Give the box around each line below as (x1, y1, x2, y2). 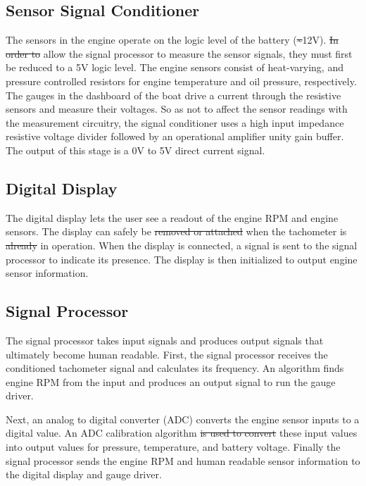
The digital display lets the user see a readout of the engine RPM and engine (6, 210, 339, 225)
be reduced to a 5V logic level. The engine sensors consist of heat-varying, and (6, 60, 343, 75)
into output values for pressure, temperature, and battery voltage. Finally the (6, 440, 341, 454)
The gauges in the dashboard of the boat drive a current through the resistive (6, 87, 341, 102)
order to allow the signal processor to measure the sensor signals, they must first (6, 46, 353, 61)
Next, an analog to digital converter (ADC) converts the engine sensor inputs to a (6, 411, 360, 426)
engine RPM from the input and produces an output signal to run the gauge (6, 374, 336, 389)
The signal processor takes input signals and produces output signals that (6, 332, 324, 347)
